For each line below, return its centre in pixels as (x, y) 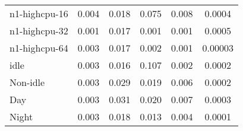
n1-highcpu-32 (39, 31)
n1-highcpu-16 (39, 13)
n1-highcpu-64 (39, 48)
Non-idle (27, 82)
